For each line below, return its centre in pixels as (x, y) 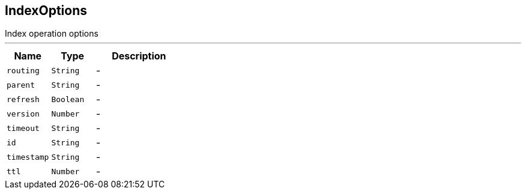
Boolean (68, 99)
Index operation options (52, 34)
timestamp (28, 157)
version (23, 114)
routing (23, 70)
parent (21, 85)
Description (139, 56)
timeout (23, 128)
